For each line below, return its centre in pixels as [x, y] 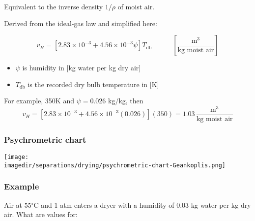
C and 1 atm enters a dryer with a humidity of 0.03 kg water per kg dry [142, 205]
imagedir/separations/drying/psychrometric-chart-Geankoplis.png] [115, 165]
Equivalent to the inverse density [54, 6]
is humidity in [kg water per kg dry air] [82, 68]
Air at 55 [18, 205]
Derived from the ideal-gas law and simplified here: [81, 23]
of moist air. [136, 6]
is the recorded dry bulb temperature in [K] [93, 84]
